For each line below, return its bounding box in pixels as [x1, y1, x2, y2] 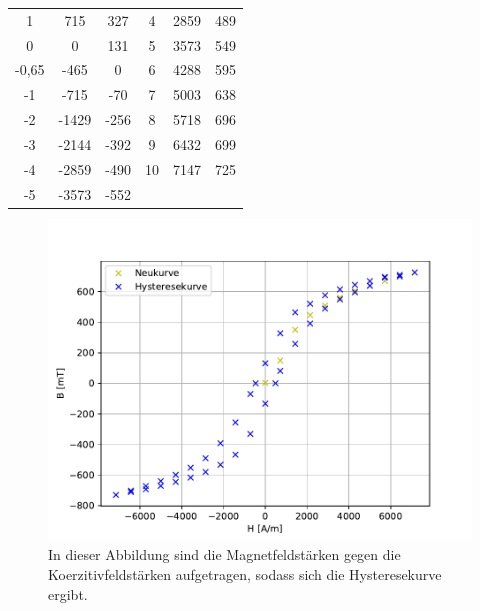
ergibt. [48, 583, 88, 604]
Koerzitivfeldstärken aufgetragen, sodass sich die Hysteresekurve [48, 563, 442, 584]
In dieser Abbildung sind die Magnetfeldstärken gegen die [48, 544, 401, 565]
